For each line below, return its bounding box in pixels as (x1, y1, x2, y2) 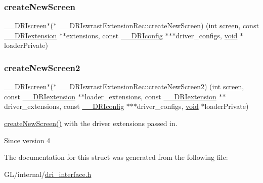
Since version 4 (4, 135, 51, 145)
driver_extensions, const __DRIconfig (4, 101, 124, 111)
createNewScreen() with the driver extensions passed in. (4, 118, 178, 128)
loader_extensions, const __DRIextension (84, 91, 216, 101)
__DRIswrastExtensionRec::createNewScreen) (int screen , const (59, 20, 259, 31)
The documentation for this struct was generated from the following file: (4, 152, 228, 162)
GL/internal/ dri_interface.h (4, 168, 92, 179)
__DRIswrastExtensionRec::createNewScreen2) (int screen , (59, 81, 244, 92)
